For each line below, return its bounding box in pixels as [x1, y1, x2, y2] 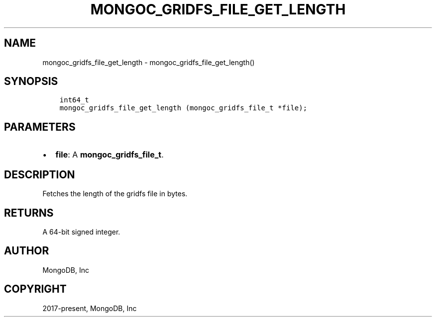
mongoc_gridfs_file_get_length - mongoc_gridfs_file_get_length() [42, 58, 255, 67]
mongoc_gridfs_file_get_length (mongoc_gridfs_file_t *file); [59, 104, 308, 112]
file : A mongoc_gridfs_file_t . [55, 150, 164, 160]
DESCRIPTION [4, 168, 75, 181]
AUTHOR [4, 244, 49, 257]
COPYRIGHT [4, 283, 67, 296]
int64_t [59, 96, 89, 104]
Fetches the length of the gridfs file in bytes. [42, 189, 188, 198]
